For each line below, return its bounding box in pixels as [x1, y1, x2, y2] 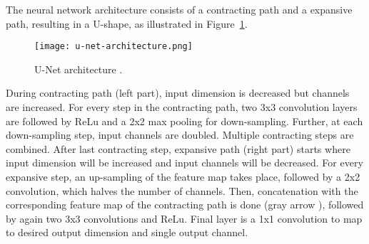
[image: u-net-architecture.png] [34, 41, 193, 52]
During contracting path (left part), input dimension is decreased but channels [6, 85, 350, 100]
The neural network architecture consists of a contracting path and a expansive [6, 2, 353, 16]
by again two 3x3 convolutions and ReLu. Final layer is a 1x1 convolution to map [6, 211, 363, 226]
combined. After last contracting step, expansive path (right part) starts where [6, 141, 350, 156]
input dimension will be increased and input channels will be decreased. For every [6, 155, 363, 170]
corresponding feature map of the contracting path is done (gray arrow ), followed [6, 197, 364, 212]
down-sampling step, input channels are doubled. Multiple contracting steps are [6, 127, 354, 142]
